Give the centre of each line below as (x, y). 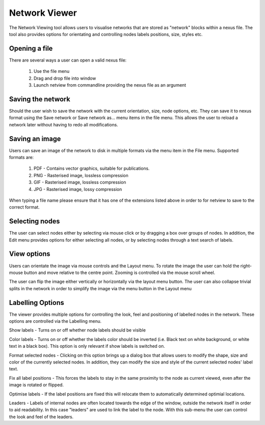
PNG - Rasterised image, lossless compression (81, 175)
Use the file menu (52, 71)
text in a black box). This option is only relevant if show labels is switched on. (87, 346)
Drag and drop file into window (65, 78)
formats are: (21, 157)
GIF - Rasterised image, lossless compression (80, 182)
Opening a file (31, 48)
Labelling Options (37, 303)
